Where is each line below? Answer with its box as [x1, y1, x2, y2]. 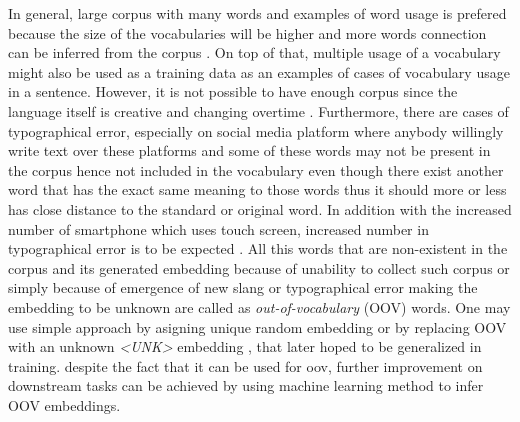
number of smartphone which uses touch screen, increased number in [8, 218, 429, 239]
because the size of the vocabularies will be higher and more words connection [8, 22, 487, 43]
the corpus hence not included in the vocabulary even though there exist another [8, 159, 504, 180]
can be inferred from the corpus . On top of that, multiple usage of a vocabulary [8, 42, 501, 63]
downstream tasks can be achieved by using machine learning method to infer [8, 375, 484, 396]
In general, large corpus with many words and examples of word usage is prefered [8, 3, 507, 23]
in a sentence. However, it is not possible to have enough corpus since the [8, 81, 458, 102]
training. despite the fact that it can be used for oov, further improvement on [8, 355, 483, 376]
